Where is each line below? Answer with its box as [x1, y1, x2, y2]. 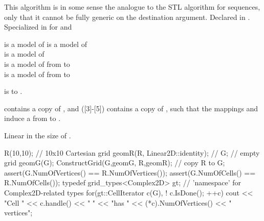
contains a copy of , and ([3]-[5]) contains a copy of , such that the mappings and [4, 103, 258, 113]
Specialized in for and [4, 21, 72, 32]
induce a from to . [4, 113, 61, 124]
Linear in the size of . [4, 130, 71, 140]
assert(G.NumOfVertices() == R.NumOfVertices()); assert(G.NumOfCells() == [4, 167, 256, 178]
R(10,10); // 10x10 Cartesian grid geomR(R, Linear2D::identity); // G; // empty [4, 147, 260, 158]
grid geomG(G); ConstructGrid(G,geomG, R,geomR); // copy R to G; [4, 157, 225, 168]
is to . [4, 86, 23, 96]
